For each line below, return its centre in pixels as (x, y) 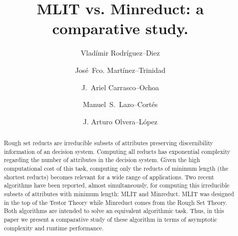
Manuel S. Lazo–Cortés (120, 104)
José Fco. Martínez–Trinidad (120, 70)
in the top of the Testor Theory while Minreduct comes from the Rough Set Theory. (115, 202)
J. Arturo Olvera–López (120, 121)
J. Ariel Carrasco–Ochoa (120, 87)
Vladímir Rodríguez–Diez (120, 53)
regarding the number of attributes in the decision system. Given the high (102, 160)
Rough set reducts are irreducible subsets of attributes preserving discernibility (109, 143)
